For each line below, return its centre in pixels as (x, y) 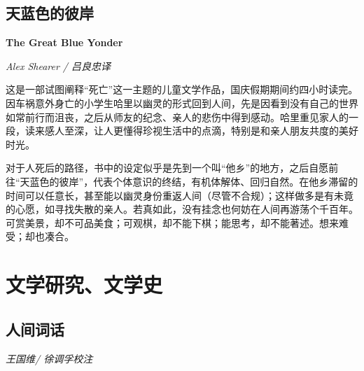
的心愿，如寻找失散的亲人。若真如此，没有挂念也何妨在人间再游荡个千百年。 (182, 209)
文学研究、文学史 (84, 285)
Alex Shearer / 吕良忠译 (58, 65)
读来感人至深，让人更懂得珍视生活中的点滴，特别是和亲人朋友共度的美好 (191, 131)
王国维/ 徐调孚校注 (49, 358)
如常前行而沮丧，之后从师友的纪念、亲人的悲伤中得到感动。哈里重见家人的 (177, 117)
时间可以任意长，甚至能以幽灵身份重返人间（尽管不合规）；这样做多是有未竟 (180, 195)
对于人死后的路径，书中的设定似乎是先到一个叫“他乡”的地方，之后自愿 (167, 168)
